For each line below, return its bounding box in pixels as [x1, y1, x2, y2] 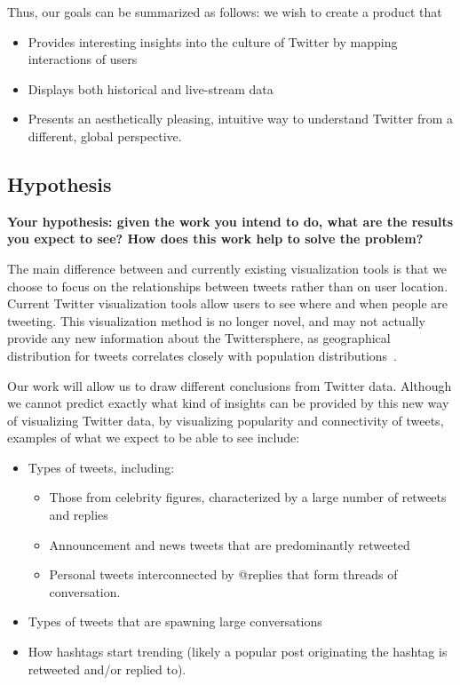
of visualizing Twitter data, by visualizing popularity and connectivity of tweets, [7, 410, 444, 429]
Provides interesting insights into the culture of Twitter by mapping [28, 32, 398, 51]
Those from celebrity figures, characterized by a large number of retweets [49, 488, 447, 506]
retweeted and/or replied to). [28, 659, 186, 678]
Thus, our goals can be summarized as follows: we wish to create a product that [7, 3, 442, 20]
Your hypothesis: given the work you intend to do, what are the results [7, 211, 454, 230]
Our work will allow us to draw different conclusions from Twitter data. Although [7, 376, 452, 394]
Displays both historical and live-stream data [28, 79, 274, 98]
